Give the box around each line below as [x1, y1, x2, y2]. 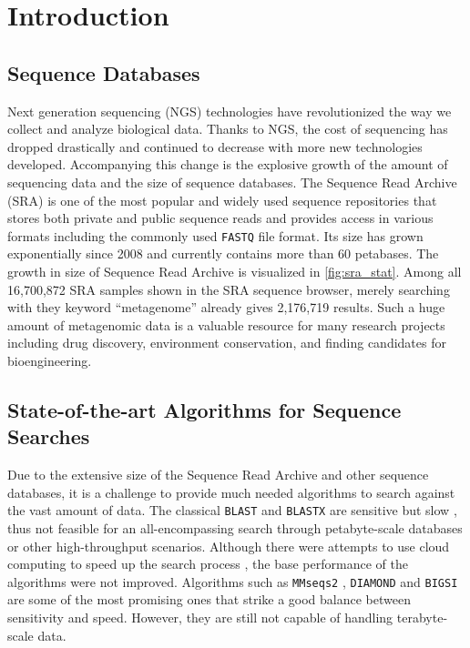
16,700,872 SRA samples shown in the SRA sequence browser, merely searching [7, 279, 450, 299]
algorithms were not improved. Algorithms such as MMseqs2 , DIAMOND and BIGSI [7, 572, 458, 591]
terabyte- [396, 608, 448, 627]
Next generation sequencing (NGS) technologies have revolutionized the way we [7, 101, 452, 120]
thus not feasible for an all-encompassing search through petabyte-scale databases [7, 518, 463, 537]
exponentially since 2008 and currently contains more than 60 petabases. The [7, 244, 439, 263]
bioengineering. [7, 350, 92, 370]
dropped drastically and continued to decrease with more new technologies [7, 137, 423, 156]
